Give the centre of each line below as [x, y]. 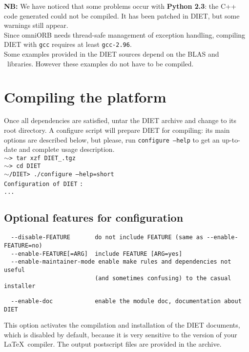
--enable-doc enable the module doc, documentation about [126, 301]
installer [20, 286]
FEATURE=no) [23, 245]
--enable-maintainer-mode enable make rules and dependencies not [121, 262]
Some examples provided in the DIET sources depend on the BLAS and [112, 54]
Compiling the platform [85, 97]
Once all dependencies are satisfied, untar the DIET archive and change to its [120, 120]
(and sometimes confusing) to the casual [163, 278]
